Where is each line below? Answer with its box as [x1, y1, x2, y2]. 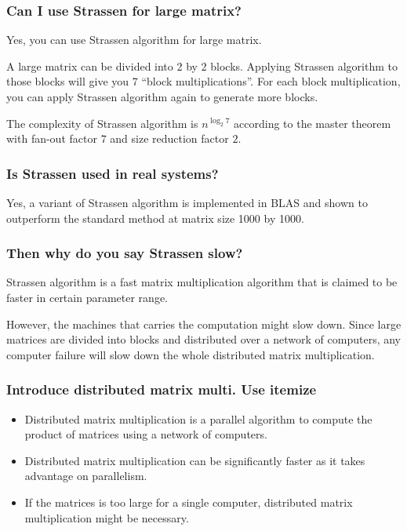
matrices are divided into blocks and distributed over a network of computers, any [6, 331, 401, 347]
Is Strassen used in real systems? [6, 163, 219, 183]
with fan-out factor [6, 130, 97, 147]
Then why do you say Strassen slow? [6, 243, 243, 263]
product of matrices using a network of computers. [24, 426, 267, 442]
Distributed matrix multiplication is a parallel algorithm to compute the [24, 410, 372, 427]
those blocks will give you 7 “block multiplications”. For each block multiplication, [6, 73, 401, 89]
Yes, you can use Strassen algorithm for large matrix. [6, 31, 262, 48]
